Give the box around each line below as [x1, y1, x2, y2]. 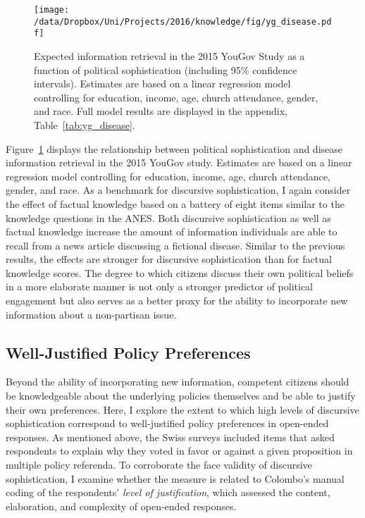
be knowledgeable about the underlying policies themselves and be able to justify [6, 388, 356, 403]
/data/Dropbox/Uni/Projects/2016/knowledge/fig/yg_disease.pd [34, 16, 332, 27]
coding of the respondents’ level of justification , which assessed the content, [6, 485, 330, 500]
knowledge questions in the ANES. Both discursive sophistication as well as [6, 210, 331, 225]
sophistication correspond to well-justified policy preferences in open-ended [6, 416, 329, 431]
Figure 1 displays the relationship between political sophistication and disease [6, 141, 343, 156]
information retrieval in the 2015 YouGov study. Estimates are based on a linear [6, 155, 352, 170]
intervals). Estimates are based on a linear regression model [34, 76, 291, 91]
